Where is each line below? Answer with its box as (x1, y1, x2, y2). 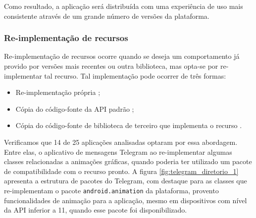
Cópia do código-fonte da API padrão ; (15, 103, 134, 114)
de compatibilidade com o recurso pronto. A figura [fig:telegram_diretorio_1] (4, 166, 239, 176)
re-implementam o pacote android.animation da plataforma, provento (4, 185, 219, 195)
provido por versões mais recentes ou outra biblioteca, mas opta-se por (4, 61, 218, 71)
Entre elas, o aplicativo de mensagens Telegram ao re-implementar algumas (4, 146, 232, 157)
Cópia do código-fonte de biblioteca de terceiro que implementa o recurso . (15, 120, 242, 131)
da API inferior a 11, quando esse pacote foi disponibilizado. (4, 205, 187, 215)
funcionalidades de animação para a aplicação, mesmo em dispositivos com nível (4, 195, 247, 205)
